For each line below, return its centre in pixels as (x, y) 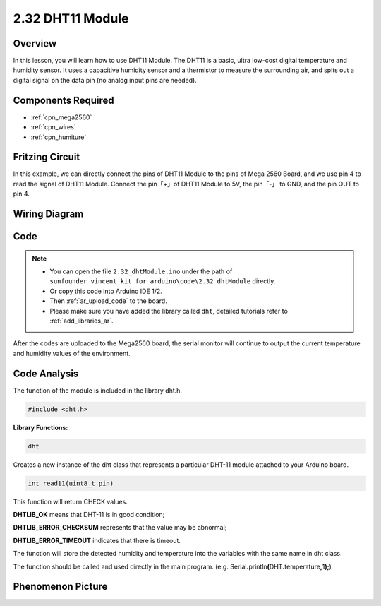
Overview (35, 43)
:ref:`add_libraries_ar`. (81, 321)
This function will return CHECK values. (71, 501)
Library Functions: (41, 427)
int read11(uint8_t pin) (71, 483)
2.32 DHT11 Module (71, 18)
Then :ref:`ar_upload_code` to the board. (108, 301)
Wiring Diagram (48, 214)
